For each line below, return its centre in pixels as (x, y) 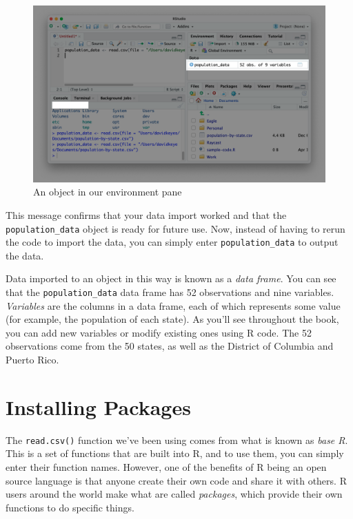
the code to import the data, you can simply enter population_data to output (172, 242)
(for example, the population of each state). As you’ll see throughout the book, (172, 319)
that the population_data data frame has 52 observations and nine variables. (170, 292)
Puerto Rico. (32, 360)
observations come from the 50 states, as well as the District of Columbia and (170, 346)
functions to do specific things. (70, 507)
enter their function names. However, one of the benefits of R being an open (166, 467)
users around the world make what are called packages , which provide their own (174, 494)
